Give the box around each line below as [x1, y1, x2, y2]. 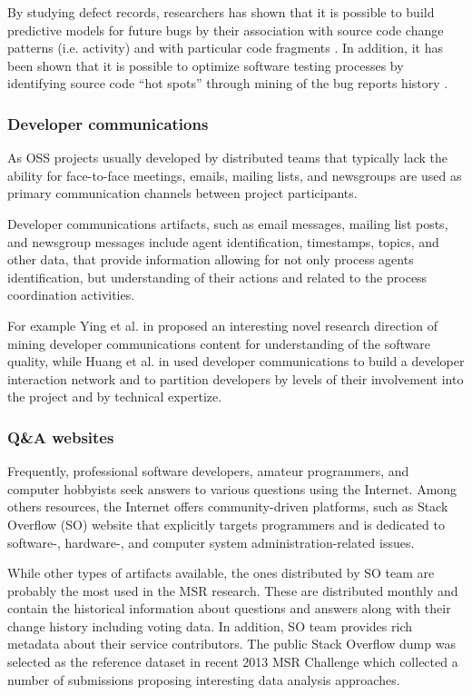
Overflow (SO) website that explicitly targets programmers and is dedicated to [7, 514, 445, 533]
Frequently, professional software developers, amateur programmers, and [7, 462, 409, 481]
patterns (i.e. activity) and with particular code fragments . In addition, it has [7, 38, 443, 57]
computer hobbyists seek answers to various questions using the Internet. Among [7, 479, 457, 498]
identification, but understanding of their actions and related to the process [7, 267, 428, 286]
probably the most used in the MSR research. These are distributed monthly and [7, 581, 458, 600]
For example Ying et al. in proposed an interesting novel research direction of [7, 315, 438, 334]
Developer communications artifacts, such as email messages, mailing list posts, [7, 213, 448, 233]
